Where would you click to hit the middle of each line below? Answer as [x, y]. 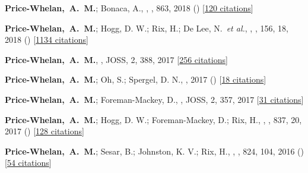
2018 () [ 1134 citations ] [47, 40]
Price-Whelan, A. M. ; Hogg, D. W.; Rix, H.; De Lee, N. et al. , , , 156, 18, [147, 28]
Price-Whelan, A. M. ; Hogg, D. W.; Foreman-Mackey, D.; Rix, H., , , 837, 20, [153, 119]
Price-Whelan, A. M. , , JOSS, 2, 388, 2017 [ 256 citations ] [116, 59]
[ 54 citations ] [28, 163]
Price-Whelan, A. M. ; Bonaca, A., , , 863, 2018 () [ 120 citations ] [129, 8]
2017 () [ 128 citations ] [45, 131]
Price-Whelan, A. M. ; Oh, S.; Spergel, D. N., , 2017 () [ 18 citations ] [136, 79]
